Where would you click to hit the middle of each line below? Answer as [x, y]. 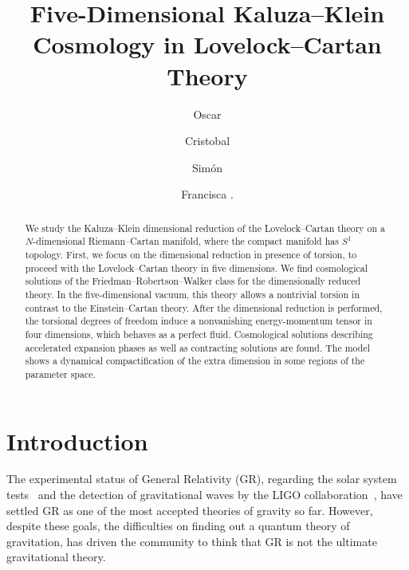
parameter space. [60, 373]
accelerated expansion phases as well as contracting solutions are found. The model [198, 347]
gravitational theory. [56, 557]
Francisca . [207, 194]
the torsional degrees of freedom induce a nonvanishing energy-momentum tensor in [199, 321]
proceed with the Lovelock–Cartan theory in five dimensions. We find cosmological [196, 267]
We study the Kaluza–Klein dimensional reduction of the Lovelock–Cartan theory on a [205, 228]
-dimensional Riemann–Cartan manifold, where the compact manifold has [186, 241]
